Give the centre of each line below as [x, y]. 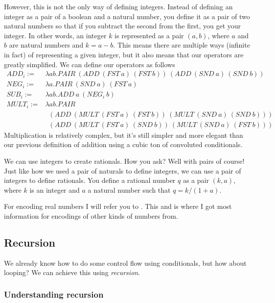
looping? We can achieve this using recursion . [72, 272]
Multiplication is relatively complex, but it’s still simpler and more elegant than [124, 135]
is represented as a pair [149, 35]
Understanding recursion [54, 294]
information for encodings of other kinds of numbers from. [91, 215]
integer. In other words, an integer [55, 35]
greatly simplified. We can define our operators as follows [90, 64]
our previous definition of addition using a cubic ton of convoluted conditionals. [123, 144]
